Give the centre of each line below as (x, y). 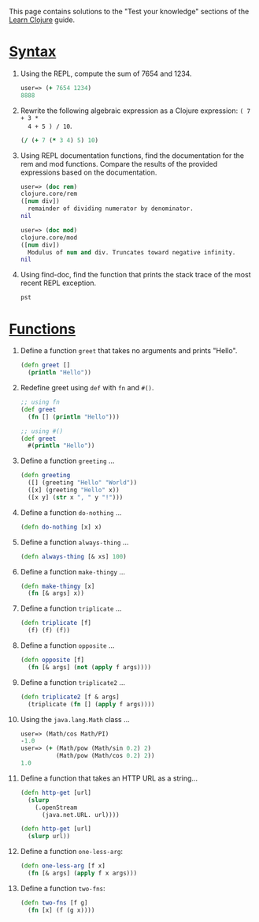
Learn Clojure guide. (42, 20)
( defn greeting (45, 476)
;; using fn (40, 402)
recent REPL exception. (58, 283)
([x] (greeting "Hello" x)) (74, 490)
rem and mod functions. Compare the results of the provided (119, 164)
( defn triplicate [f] (55, 623)
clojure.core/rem (49, 194)
